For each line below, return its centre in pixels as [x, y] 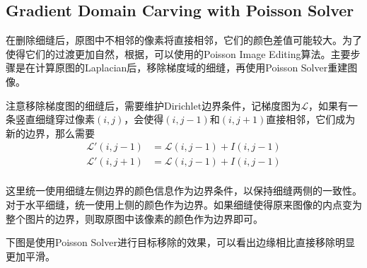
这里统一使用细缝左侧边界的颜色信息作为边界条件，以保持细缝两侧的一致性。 [184, 191]
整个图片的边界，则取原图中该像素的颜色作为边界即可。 [134, 218]
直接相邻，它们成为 [311, 119]
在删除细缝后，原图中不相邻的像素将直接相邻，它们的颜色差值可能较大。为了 [184, 40]
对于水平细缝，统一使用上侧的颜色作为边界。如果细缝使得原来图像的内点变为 [184, 205]
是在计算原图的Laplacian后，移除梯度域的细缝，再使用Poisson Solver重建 [181, 68]
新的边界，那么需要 [50, 133]
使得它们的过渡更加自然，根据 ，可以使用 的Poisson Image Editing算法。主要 [178, 53]
